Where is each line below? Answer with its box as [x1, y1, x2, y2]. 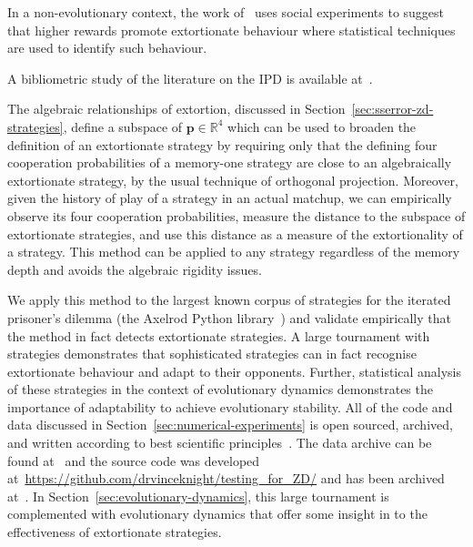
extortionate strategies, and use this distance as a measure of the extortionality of [7, 224, 463, 243]
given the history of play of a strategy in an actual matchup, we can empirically [7, 188, 452, 208]
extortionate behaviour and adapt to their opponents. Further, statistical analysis [7, 361, 462, 380]
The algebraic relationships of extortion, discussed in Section [7, 99, 346, 118]
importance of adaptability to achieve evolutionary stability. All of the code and [7, 397, 453, 416]
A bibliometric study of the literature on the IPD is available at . [7, 68, 373, 87]
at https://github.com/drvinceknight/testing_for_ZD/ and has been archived [7, 469, 445, 488]
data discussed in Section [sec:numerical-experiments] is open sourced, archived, [7, 415, 453, 434]
